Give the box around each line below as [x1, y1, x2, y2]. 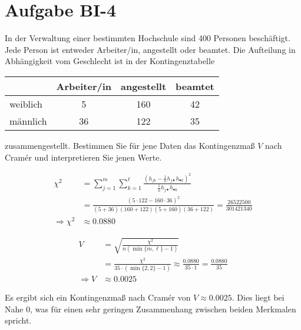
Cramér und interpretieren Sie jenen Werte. [5, 151, 162, 163]
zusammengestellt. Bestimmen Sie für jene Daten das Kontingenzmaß [5, 139, 255, 151]
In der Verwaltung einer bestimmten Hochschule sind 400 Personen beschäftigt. [5, 32, 290, 44]
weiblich [9, 96, 43, 111]
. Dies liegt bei [231, 291, 285, 303]
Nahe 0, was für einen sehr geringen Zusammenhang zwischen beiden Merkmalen [5, 302, 296, 315]
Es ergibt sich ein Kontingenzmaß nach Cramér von [5, 291, 191, 303]
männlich [9, 114, 47, 128]
